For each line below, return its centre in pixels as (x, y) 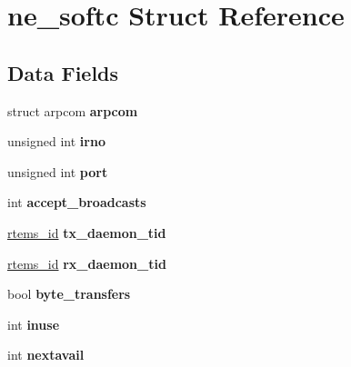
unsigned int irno (56, 141)
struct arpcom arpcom (73, 110)
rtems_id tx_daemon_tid (87, 232)
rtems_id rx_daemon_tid (87, 263)
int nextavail (46, 355)
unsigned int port (58, 171)
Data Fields (63, 72)
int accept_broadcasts (77, 202)
